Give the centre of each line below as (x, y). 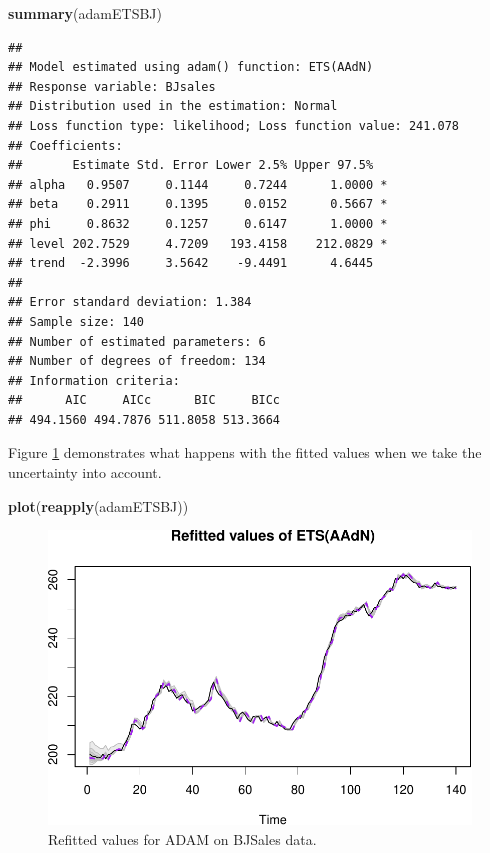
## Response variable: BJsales (112, 86)
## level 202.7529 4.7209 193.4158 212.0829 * (198, 243)
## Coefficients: (65, 145)
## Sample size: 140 (76, 321)
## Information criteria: (94, 380)
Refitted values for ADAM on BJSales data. (182, 838)
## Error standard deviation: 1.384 (130, 302)
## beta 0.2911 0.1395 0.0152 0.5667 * (198, 204)
